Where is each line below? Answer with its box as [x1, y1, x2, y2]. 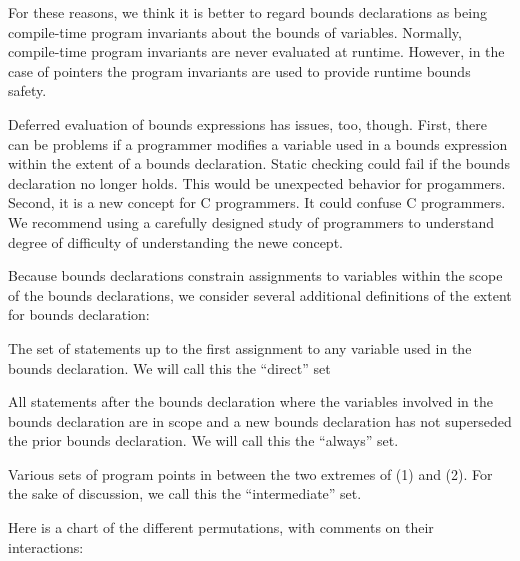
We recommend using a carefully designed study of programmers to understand [8, 211, 494, 232]
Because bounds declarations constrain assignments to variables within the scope [8, 265, 503, 286]
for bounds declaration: [8, 304, 150, 325]
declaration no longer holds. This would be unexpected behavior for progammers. [8, 172, 506, 193]
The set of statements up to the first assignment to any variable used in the [8, 337, 472, 358]
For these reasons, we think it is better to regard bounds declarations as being [8, 2, 487, 22]
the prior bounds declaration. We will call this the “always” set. [8, 430, 399, 451]
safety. [8, 80, 47, 101]
